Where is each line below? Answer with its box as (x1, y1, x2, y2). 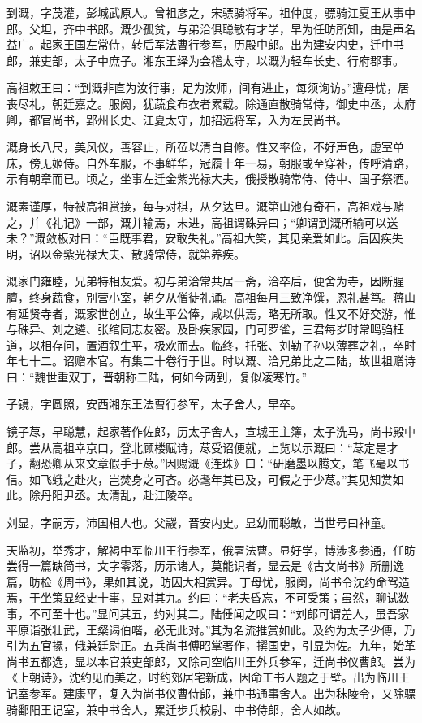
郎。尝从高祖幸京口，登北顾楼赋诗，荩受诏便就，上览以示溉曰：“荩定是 (6, 438, 387, 455)
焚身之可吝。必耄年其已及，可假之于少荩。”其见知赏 (119, 470, 393, 487)
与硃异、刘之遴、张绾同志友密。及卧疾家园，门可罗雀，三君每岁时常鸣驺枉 (6, 320, 404, 338)
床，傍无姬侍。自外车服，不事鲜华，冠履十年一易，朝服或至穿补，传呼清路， (6, 154, 416, 171)
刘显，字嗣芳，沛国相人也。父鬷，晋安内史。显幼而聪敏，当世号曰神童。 (6, 514, 393, 531)
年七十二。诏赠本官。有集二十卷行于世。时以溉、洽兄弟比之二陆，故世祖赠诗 (6, 352, 416, 369)
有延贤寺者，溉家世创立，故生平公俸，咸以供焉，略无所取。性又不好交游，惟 (6, 304, 416, 321)
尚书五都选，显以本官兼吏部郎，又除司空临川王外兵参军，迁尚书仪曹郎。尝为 (6, 652, 416, 669)
